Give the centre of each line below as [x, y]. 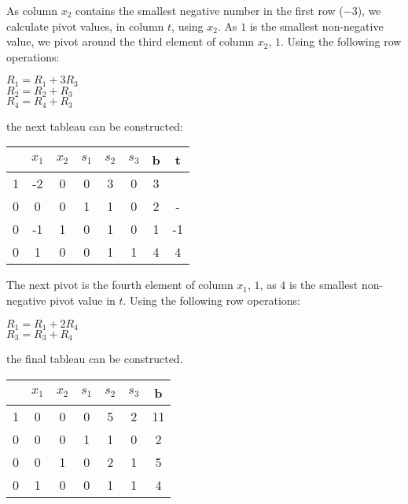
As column [32, 10]
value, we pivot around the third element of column [130, 41]
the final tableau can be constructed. [95, 359]
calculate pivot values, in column [85, 26]
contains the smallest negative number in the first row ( [210, 10]
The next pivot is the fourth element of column [120, 285]
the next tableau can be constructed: [95, 126]
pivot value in [83, 300]
